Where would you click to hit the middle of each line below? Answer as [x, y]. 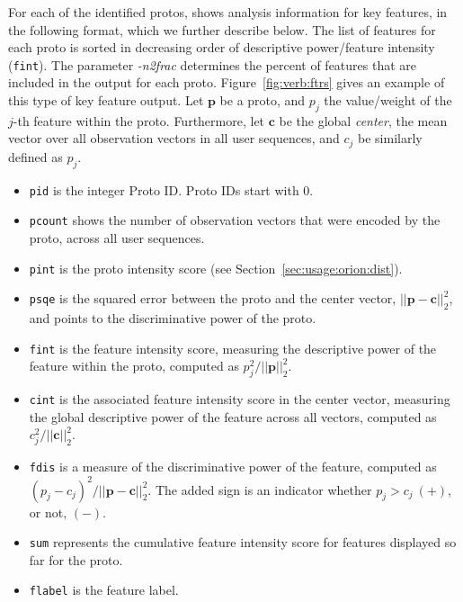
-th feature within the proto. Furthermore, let [139, 120]
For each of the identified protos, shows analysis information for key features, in [228, 12]
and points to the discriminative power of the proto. [173, 318]
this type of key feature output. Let [106, 100]
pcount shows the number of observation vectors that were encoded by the [235, 220]
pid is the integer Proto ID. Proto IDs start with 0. [171, 189]
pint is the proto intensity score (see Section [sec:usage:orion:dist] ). [216, 268]
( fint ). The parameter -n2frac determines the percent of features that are [213, 64]
